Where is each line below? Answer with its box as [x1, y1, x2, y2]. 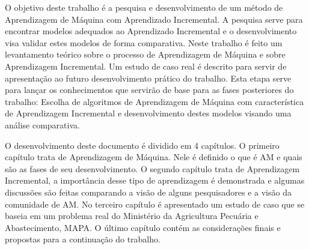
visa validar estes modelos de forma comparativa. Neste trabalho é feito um [5, 36, 283, 49]
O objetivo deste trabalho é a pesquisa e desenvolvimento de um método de [5, 1, 283, 13]
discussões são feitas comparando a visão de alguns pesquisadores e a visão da [5, 185, 292, 198]
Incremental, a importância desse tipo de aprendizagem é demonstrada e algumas [5, 174, 305, 187]
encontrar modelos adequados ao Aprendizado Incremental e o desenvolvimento [5, 25, 297, 37]
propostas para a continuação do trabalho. [5, 233, 161, 245]
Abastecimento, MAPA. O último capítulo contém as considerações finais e [5, 221, 281, 233]
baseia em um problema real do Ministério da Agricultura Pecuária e [5, 209, 259, 222]
